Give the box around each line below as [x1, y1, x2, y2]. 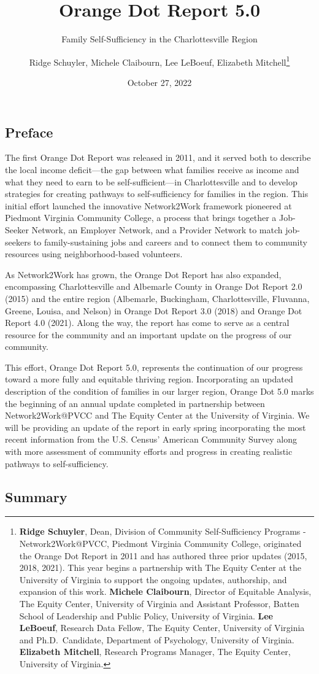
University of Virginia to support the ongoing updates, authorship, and [19, 573, 287, 586]
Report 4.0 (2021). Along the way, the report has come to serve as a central [5, 316, 290, 329]
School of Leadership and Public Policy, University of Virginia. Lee [19, 609, 273, 622]
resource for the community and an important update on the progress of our [5, 328, 292, 341]
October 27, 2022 [127, 76, 192, 88]
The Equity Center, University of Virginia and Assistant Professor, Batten [19, 597, 299, 610]
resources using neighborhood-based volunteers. [5, 247, 183, 260]
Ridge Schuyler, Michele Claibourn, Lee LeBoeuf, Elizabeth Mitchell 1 [29, 53, 290, 68]
